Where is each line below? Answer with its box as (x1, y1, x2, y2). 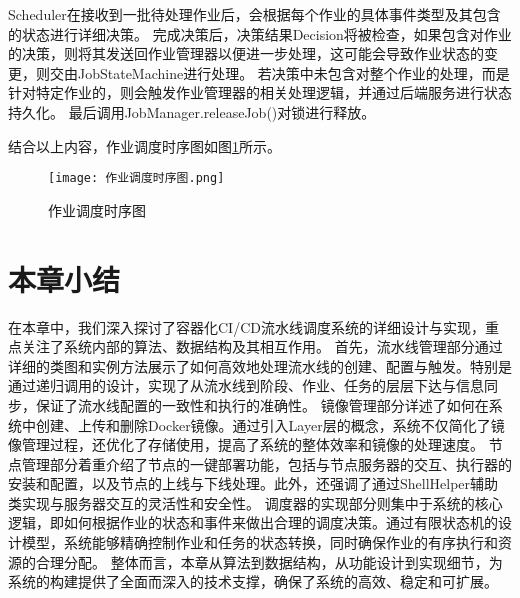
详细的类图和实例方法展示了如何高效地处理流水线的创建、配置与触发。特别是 (8, 355, 512, 376)
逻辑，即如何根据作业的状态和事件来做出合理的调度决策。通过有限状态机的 (8, 512, 498, 533)
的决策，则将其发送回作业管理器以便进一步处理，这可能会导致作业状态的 (8, 43, 484, 64)
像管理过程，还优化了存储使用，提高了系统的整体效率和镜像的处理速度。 (8, 434, 484, 455)
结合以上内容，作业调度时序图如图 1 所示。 (8, 135, 281, 156)
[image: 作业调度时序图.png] (48, 171, 225, 186)
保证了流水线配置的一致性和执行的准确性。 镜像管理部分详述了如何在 (35, 394, 489, 415)
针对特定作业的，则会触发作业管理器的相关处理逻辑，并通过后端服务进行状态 (8, 82, 512, 103)
